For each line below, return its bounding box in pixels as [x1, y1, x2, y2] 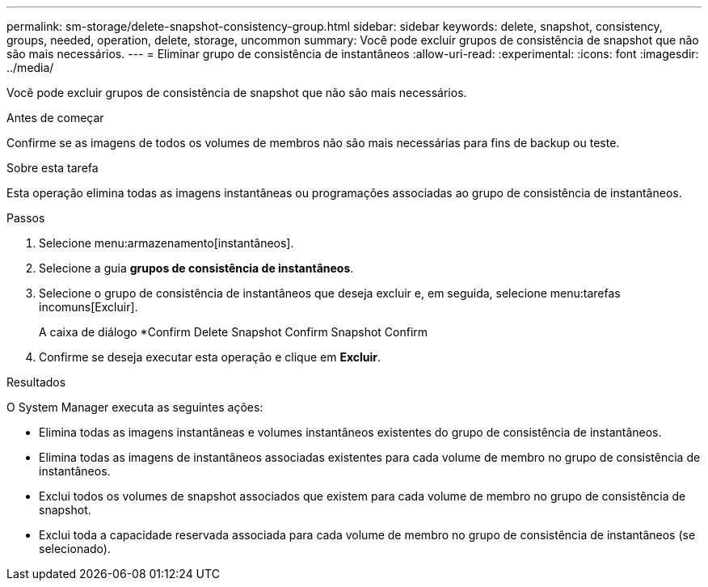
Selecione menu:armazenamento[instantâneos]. [39, 236, 294, 250]
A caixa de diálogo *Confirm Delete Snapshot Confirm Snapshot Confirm [39, 325, 428, 339]
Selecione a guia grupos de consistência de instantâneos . [39, 261, 354, 275]
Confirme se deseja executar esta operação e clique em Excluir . [39, 350, 381, 364]
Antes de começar [6, 111, 104, 125]
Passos [6, 211, 45, 225]
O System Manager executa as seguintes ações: [6, 400, 263, 414]
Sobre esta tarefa [6, 161, 99, 175]
